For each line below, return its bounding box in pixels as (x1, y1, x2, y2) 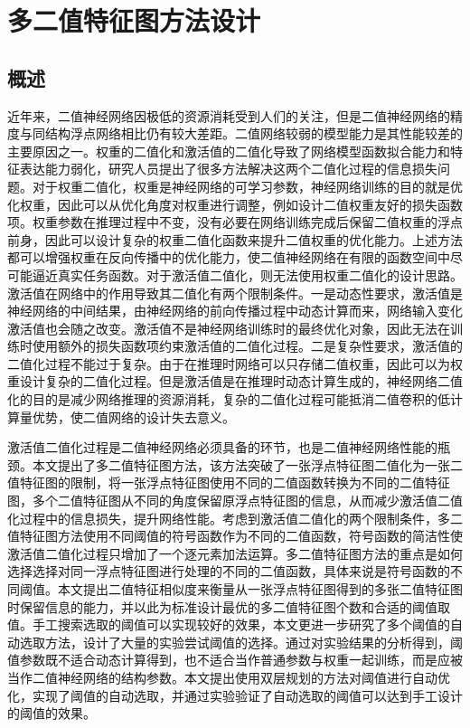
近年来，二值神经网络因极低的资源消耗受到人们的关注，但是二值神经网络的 (7, 106, 450, 125)
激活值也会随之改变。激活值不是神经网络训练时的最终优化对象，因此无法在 (7, 318, 450, 337)
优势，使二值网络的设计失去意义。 (32, 407, 235, 426)
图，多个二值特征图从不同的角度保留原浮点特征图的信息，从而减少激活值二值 (7, 491, 463, 510)
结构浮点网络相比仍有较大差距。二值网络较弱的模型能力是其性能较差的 (44, 124, 463, 143)
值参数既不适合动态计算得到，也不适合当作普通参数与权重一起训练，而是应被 (7, 650, 463, 669)
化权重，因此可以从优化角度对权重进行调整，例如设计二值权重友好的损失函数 (7, 194, 463, 213)
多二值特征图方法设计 (7, 2, 261, 39)
